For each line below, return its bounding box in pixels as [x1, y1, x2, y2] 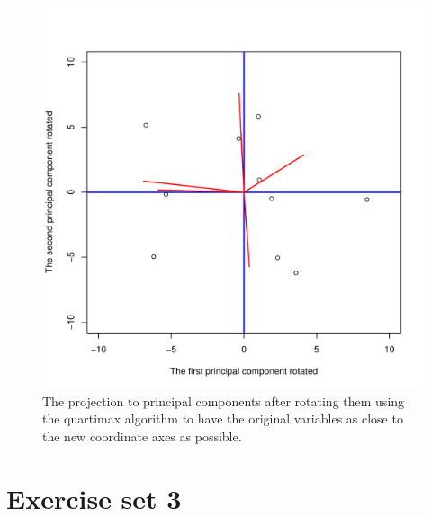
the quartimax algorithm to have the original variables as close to [42, 409, 403, 428]
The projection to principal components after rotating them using [42, 391, 405, 410]
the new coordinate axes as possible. [42, 426, 242, 445]
